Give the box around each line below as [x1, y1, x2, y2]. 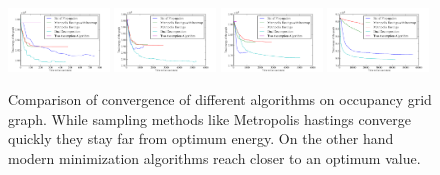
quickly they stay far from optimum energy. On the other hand [8, 128, 394, 149]
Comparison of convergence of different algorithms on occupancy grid [8, 89, 432, 110]
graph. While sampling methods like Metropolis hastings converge [8, 108, 412, 129]
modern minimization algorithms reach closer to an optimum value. [8, 148, 421, 169]
